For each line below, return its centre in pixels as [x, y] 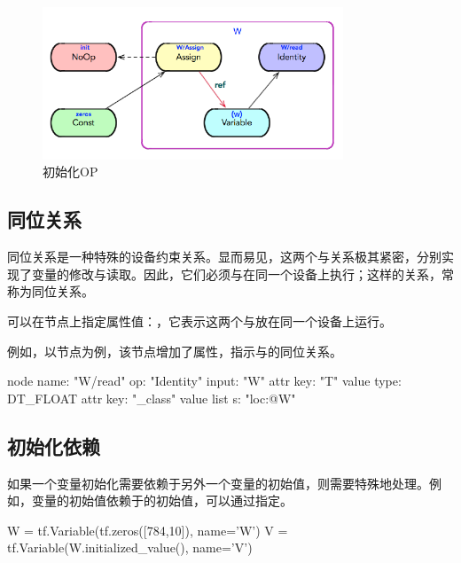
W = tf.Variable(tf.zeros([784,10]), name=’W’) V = [148, 530]
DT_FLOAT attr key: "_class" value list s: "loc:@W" [152, 398]
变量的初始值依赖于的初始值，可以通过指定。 [162, 500]
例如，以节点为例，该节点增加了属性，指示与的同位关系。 [175, 351]
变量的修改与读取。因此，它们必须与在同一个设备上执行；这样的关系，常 [242, 274]
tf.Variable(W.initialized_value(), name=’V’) [130, 547]
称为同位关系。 [51, 291]
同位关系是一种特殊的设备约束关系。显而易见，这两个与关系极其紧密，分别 [224, 257]
